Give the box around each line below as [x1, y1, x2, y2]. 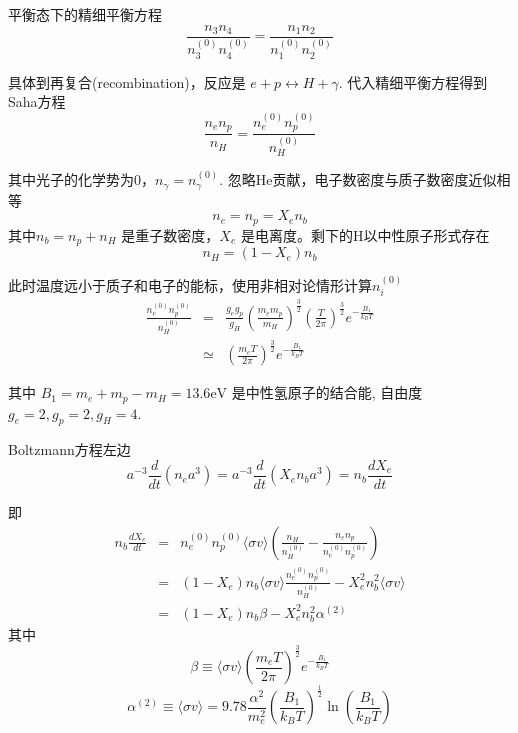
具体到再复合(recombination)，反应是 [8, 71, 246, 92]
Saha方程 [8, 91, 66, 112]
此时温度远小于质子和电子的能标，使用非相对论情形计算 [8, 275, 372, 296]
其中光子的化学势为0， [8, 169, 155, 190]
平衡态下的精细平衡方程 [8, 4, 162, 24]
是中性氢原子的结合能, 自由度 [231, 382, 423, 403]
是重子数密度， [121, 224, 220, 245]
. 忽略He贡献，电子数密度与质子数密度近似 [219, 169, 497, 190]
